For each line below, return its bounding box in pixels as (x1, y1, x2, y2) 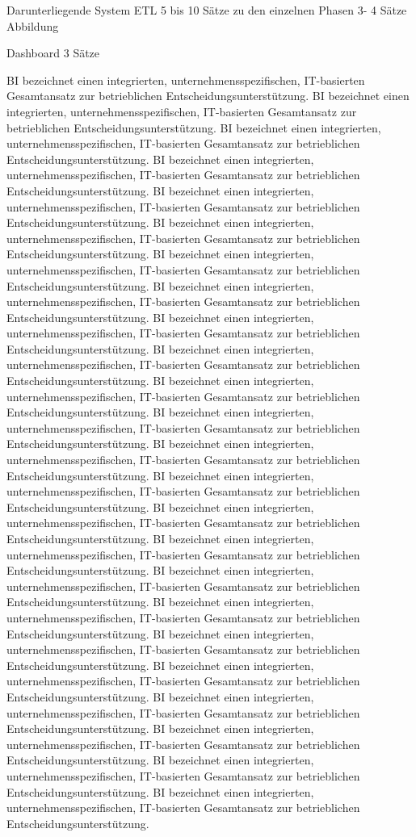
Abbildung (6, 17, 59, 34)
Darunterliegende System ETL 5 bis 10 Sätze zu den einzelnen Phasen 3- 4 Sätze (6, 2, 407, 18)
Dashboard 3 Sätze (6, 44, 100, 61)
